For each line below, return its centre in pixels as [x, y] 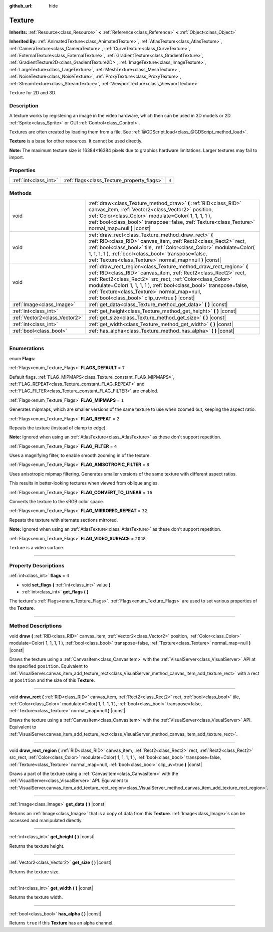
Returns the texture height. [37, 846]
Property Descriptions [37, 565]
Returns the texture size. [35, 872]
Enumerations [27, 349]
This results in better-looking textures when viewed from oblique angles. [84, 483]
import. [17, 158]
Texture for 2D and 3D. [33, 93]
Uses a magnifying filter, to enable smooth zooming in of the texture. [80, 455]
